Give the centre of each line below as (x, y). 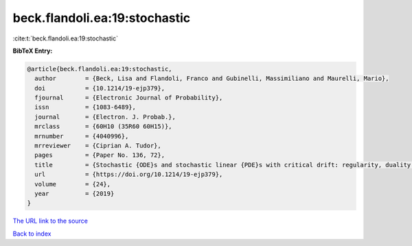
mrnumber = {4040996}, (82, 136)
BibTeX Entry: (33, 51)
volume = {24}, (73, 184)
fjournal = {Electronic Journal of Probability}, (129, 98)
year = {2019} (75, 194)
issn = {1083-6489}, (85, 107)
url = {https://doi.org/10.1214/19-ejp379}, (129, 174)
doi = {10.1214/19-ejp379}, (100, 88)
